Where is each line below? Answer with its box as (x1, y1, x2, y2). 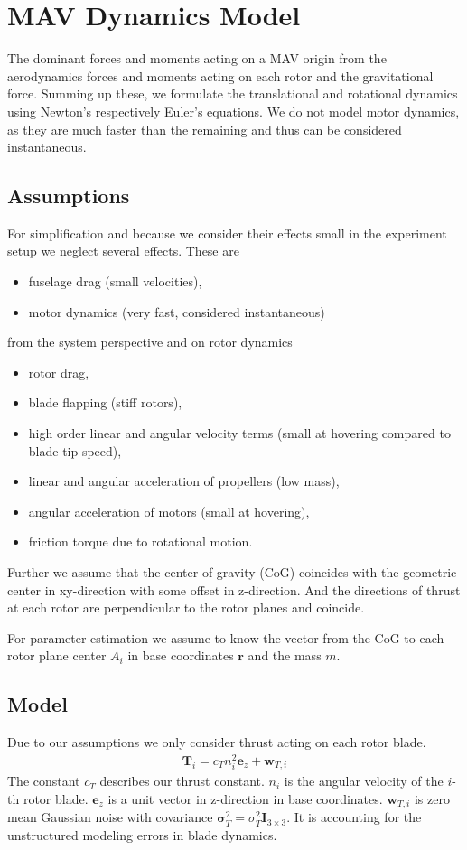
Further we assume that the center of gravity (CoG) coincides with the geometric (7, 563, 457, 582)
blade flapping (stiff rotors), (28, 393, 182, 412)
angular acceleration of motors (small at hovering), (28, 501, 310, 520)
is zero (414, 789, 450, 808)
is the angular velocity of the (284, 771, 444, 790)
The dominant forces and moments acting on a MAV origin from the (7, 49, 387, 68)
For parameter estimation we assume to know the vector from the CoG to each (7, 628, 444, 647)
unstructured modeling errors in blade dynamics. (7, 825, 277, 844)
